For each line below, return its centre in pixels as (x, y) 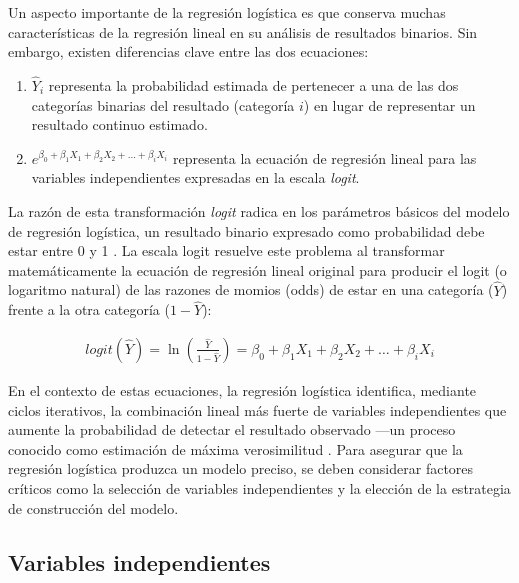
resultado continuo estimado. (119, 124)
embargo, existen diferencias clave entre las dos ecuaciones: (188, 51)
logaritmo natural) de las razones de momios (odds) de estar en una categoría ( (251, 289)
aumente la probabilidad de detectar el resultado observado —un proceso (232, 429)
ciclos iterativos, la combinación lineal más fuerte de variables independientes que (257, 409)
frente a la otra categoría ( (89, 309)
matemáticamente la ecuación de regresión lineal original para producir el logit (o (257, 269)
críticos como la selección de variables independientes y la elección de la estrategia (259, 487)
